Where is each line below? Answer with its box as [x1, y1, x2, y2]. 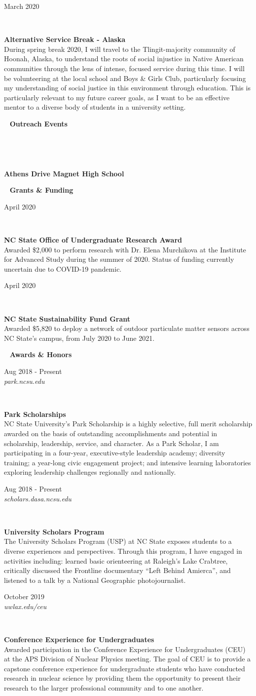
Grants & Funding [9, 185, 73, 195]
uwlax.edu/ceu [4, 601, 47, 611]
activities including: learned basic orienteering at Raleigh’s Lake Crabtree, [4, 555, 228, 566]
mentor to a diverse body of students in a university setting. [4, 102, 186, 112]
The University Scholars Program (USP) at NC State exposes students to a [4, 536, 232, 546]
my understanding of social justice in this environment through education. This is [4, 82, 251, 93]
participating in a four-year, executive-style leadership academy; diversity [4, 448, 225, 458]
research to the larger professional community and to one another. [4, 683, 204, 693]
